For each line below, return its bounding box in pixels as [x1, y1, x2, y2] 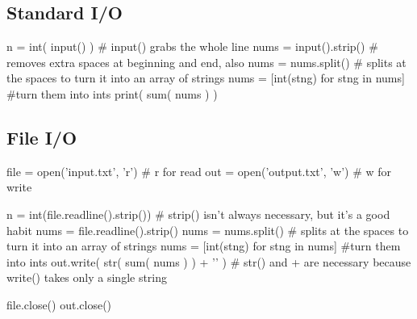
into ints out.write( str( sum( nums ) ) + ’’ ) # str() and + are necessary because [6, 253, 411, 270]
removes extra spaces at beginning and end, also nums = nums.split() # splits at [6, 53, 407, 70]
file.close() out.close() [6, 296, 112, 313]
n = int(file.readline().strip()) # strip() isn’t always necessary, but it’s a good [6, 205, 390, 222]
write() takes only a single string [6, 269, 168, 286]
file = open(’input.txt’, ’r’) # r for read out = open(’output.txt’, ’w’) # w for [6, 162, 392, 179]
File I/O [6, 124, 77, 149]
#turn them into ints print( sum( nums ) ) [6, 85, 218, 102]
